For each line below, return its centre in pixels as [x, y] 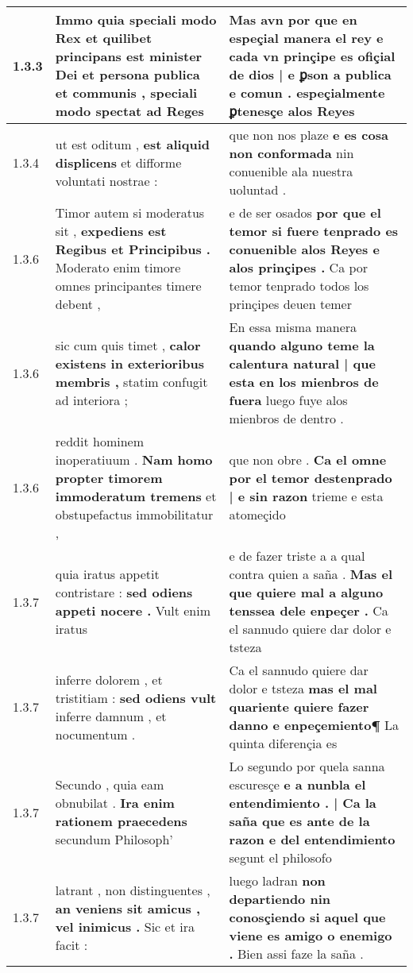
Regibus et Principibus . [133, 249]
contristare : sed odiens [124, 592]
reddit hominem [99, 441]
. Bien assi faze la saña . [296, 954]
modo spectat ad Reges [129, 111]
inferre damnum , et [111, 716]
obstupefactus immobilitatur [134, 514]
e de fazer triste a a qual [297, 556]
